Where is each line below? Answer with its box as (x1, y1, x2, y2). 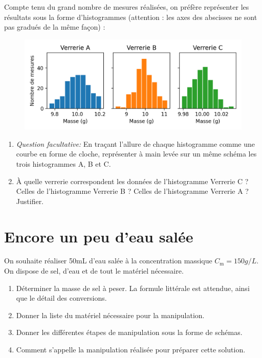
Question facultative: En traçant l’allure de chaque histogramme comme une (16, 138, 255, 149)
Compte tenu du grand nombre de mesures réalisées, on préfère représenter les (4, 2, 249, 12)
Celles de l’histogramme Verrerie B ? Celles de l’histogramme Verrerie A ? (16, 186, 249, 196)
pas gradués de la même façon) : (4, 21, 105, 32)
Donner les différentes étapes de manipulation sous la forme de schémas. (16, 327, 243, 338)
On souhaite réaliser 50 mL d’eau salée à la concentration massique (4, 255, 212, 266)
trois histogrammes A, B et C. (16, 158, 111, 169)
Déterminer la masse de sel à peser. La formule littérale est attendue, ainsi (16, 282, 250, 293)
